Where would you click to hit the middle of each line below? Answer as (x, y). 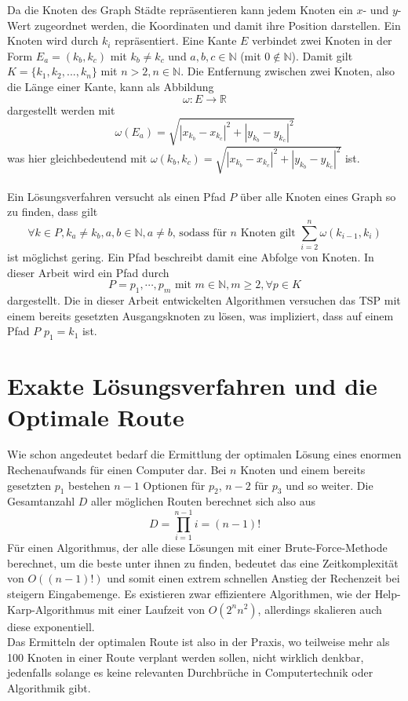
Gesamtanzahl (41, 501)
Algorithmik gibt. (49, 687)
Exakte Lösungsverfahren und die (192, 386)
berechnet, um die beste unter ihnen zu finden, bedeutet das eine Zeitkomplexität (203, 562)
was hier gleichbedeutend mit (77, 157)
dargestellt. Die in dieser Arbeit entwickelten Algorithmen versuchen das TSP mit (204, 300)
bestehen (89, 485)
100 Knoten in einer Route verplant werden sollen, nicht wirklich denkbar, (186, 657)
